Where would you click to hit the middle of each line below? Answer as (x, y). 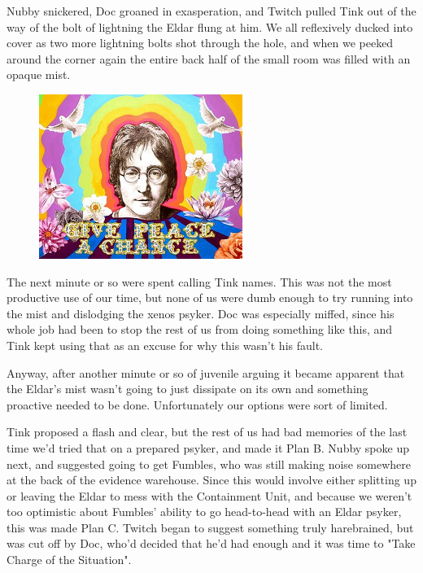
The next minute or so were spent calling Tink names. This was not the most (199, 281)
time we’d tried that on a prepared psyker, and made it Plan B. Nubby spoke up (208, 447)
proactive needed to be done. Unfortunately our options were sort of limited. (197, 404)
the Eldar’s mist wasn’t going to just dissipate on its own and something (188, 389)
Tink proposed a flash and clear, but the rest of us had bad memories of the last (207, 432)
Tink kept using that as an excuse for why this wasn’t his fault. (165, 345)
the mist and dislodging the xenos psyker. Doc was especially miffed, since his (201, 313)
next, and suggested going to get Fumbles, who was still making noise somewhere (209, 464)
